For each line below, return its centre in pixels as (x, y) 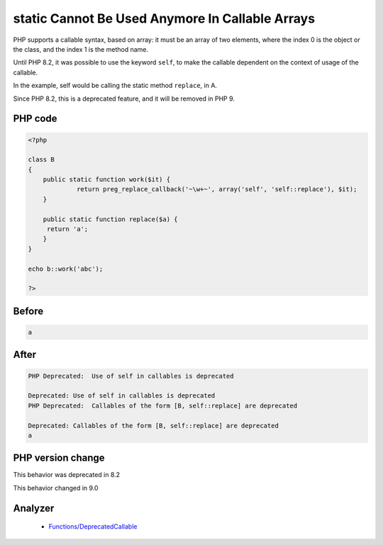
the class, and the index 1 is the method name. (81, 49)
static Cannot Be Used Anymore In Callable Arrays (164, 18)
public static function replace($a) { (110, 219)
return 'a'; (67, 229)
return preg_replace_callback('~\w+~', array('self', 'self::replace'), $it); (217, 189)
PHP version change (59, 458)
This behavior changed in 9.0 (56, 488)
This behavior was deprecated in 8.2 (67, 475)
